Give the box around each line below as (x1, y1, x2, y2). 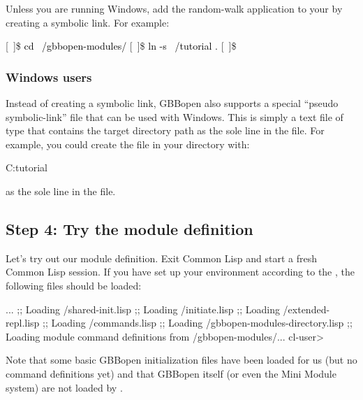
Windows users (6, 68, 92, 85)
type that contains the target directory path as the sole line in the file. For (6, 123, 325, 138)
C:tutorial (6, 160, 47, 175)
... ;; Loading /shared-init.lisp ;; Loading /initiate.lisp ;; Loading (6, 301, 280, 316)
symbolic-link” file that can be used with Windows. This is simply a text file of (6, 109, 343, 124)
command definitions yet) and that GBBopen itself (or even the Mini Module (6, 366, 336, 380)
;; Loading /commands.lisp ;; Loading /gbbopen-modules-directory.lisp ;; (43, 315, 353, 330)
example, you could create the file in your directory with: (6, 136, 250, 151)
